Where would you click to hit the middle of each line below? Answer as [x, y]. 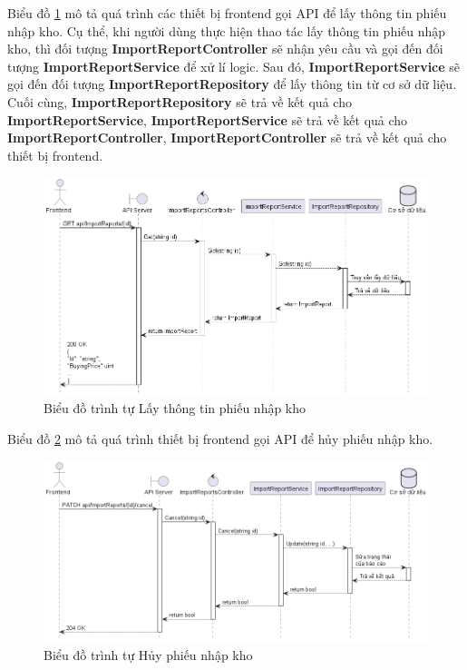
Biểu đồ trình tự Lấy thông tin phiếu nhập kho [175, 407]
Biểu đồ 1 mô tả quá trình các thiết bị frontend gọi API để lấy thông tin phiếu [227, 13]
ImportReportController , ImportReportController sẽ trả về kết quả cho [227, 138]
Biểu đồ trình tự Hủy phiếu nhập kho [148, 655]
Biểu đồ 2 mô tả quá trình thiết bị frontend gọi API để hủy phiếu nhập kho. [220, 438]
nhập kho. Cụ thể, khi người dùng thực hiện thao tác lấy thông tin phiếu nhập [227, 30]
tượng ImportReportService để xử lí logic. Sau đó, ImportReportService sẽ [234, 66]
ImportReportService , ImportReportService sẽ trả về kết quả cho [208, 119]
